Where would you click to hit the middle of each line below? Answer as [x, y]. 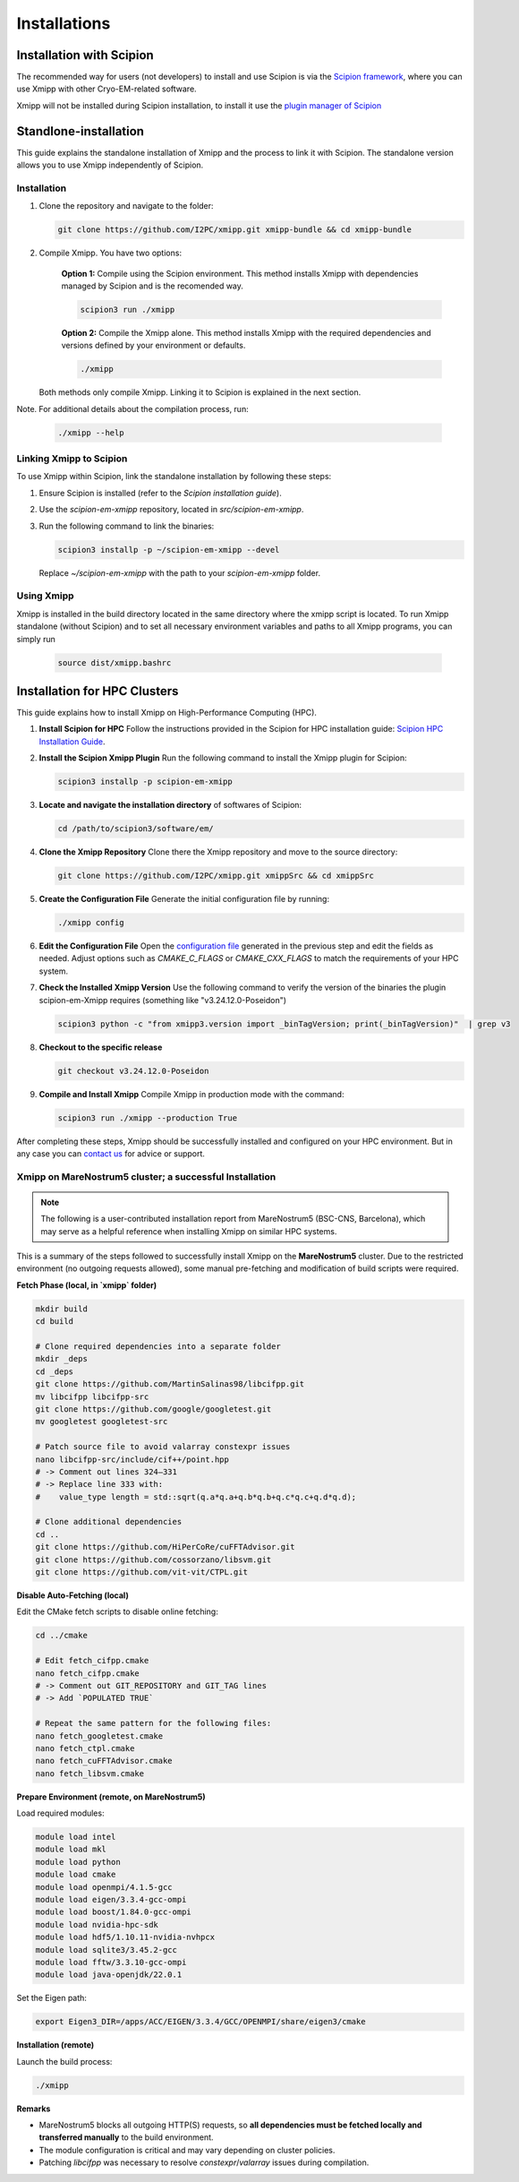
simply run [36, 639]
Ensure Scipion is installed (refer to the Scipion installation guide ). [160, 493]
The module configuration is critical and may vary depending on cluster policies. [187, 2150]
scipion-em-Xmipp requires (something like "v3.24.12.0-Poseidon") [162, 1000]
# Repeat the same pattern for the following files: [153, 1723]
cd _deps [55, 1371]
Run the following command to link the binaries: [127, 526]
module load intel [76, 1837]
